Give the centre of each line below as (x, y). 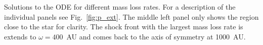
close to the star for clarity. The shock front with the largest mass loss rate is (124, 27)
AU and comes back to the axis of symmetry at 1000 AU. (156, 36)
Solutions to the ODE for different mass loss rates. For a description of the (120, 7)
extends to (20, 36)
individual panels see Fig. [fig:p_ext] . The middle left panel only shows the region (131, 16)
